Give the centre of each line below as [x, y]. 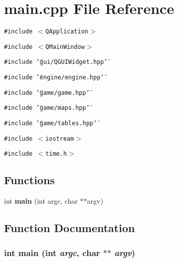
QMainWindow [65, 47]
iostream [60, 138]
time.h [56, 154]
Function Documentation [70, 228]
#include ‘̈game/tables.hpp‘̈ [51, 124]
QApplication [67, 32]
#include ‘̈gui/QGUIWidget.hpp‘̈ [56, 62]
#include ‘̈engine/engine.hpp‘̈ [54, 78]
